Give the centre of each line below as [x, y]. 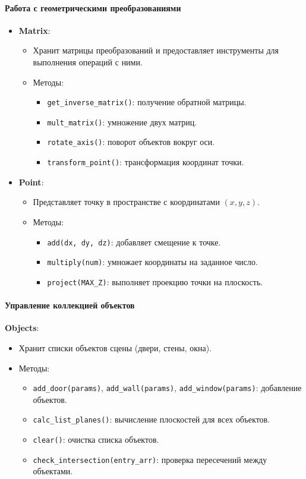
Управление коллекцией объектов [70, 305]
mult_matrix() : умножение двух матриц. [122, 122]
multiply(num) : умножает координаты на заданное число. [152, 262]
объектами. [53, 471]
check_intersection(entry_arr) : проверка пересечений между [150, 459]
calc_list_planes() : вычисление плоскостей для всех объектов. [152, 419]
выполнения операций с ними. [88, 62]
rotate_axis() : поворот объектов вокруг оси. [131, 142]
